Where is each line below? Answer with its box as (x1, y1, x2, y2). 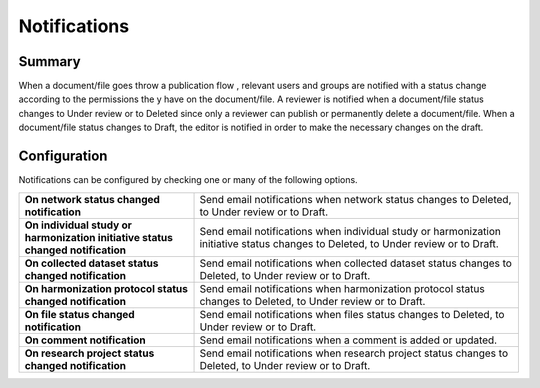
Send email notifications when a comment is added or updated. (199, 333, 498, 347)
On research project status (24, 346, 155, 360)
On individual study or (24, 218, 132, 232)
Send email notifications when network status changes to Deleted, (199, 192, 512, 206)
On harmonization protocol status (24, 281, 189, 295)
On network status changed (24, 192, 160, 206)
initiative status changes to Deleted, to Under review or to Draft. (199, 236, 499, 250)
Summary (18, 53, 81, 70)
